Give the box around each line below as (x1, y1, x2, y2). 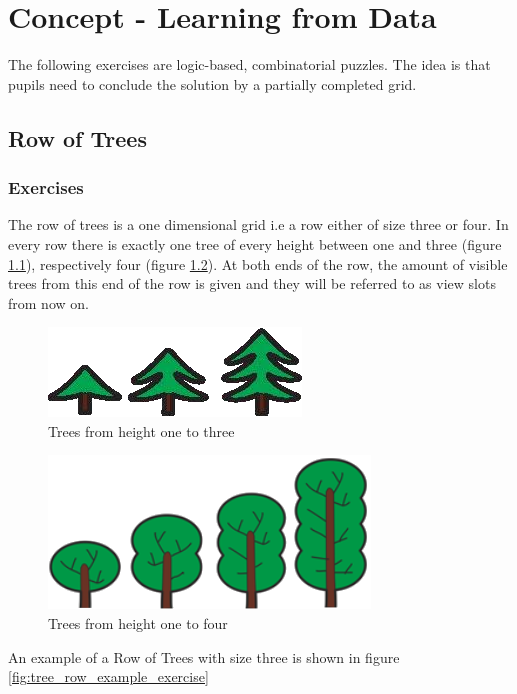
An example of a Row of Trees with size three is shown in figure (8, 646, 400, 667)
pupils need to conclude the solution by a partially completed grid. (8, 73, 417, 94)
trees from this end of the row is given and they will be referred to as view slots (8, 273, 496, 294)
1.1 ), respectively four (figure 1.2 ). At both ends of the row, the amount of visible (8, 253, 508, 274)
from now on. (8, 292, 89, 313)
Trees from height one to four (48, 613, 228, 634)
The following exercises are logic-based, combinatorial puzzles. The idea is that (8, 54, 491, 75)
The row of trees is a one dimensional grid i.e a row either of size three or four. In (8, 214, 509, 235)
